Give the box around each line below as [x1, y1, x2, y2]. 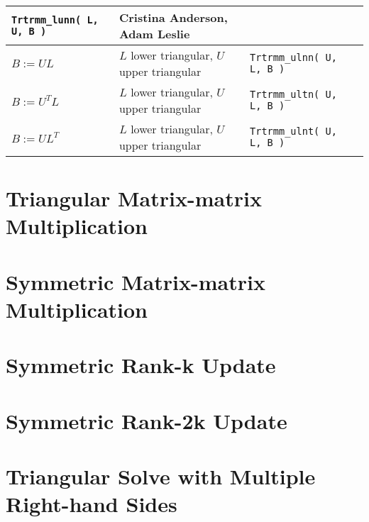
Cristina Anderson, [119, 9, 228, 26]
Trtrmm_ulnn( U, [250, 52, 337, 63]
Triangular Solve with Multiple [6, 462, 316, 491]
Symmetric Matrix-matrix [6, 267, 265, 296]
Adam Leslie [119, 26, 190, 42]
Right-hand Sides [6, 489, 177, 518]
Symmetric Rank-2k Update [6, 406, 287, 435]
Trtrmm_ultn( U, [250, 89, 337, 100]
